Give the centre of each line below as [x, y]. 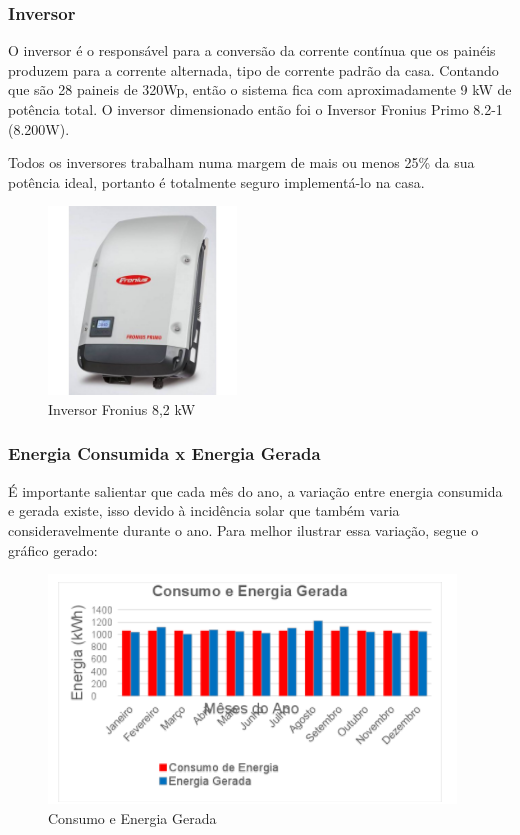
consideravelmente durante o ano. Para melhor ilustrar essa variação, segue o [243, 529]
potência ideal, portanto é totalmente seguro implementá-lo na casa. [216, 181]
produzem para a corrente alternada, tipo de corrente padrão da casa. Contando [253, 69]
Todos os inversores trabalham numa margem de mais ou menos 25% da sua [241, 162]
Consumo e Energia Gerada [132, 817]
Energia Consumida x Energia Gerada [164, 453]
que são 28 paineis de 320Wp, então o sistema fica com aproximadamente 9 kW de [260, 89]
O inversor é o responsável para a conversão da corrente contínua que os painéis [252, 50]
